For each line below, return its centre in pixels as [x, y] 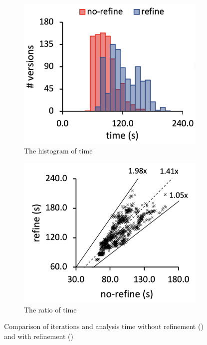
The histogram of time [58, 151]
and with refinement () [39, 336]
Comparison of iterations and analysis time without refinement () [104, 326]
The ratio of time [50, 309]
